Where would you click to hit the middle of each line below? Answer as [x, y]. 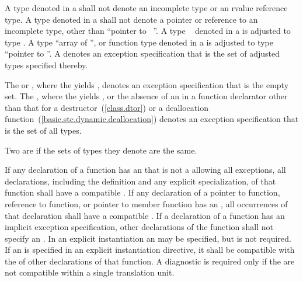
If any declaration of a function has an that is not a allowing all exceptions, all [145, 170]
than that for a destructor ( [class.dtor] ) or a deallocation [107, 107]
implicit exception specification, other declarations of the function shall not [139, 227]
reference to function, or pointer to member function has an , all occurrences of [146, 203]
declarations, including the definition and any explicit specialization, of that [140, 181]
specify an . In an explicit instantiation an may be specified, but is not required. [148, 238]
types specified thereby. [46, 65]
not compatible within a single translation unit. [90, 272]
